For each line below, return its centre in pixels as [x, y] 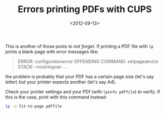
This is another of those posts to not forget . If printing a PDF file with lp [79, 46]
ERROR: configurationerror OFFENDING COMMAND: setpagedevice [88, 61]
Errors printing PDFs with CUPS [85, 9]
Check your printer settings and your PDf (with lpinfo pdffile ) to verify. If [83, 91]
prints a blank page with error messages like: [52, 51]
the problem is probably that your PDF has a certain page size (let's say [79, 76]
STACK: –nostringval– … [42, 67]
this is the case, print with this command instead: [56, 97]
